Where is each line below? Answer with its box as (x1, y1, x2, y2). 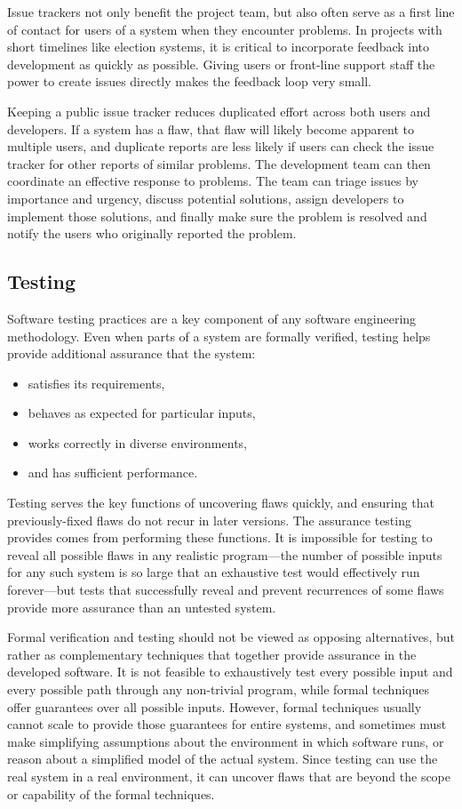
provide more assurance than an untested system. (7, 597, 276, 616)
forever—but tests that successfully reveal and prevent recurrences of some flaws (7, 581, 444, 599)
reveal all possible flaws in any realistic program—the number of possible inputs (7, 545, 442, 564)
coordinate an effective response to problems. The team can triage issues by (7, 172, 418, 190)
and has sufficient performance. (28, 463, 198, 482)
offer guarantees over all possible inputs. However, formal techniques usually (7, 697, 422, 716)
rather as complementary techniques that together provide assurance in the (7, 645, 417, 663)
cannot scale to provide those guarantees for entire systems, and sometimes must (7, 715, 447, 733)
